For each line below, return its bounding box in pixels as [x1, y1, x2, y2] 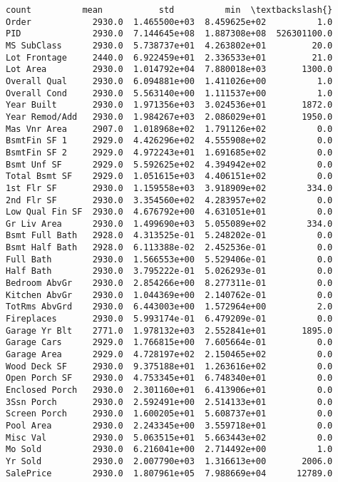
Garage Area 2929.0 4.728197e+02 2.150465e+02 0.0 [6, 349, 333, 360]
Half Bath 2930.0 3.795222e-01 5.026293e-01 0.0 [6, 266, 333, 277]
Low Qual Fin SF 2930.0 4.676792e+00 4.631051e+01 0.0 [6, 207, 333, 217]
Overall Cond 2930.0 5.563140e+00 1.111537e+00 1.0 [6, 88, 333, 98]
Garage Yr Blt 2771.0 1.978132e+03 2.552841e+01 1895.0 [6, 325, 333, 336]
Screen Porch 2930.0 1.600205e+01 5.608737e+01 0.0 [6, 409, 333, 419]
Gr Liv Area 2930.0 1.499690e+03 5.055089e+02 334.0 [6, 218, 333, 229]
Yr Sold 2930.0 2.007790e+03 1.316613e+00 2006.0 [6, 456, 333, 466]
